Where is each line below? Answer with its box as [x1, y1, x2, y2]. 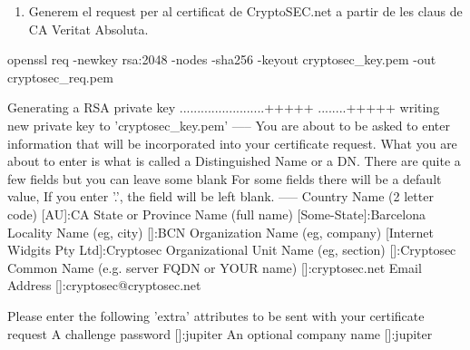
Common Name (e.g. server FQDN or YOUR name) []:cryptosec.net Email [7, 258, 422, 277]
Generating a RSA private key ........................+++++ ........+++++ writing [7, 98, 440, 117]
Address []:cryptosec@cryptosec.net [7, 276, 201, 295]
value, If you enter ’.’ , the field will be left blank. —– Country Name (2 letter [7, 187, 434, 206]
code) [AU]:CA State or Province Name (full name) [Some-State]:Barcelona [7, 204, 426, 223]
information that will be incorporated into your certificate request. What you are [7, 133, 457, 152]
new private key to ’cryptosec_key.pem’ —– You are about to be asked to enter [7, 115, 450, 134]
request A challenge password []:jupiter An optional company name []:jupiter [7, 324, 433, 343]
